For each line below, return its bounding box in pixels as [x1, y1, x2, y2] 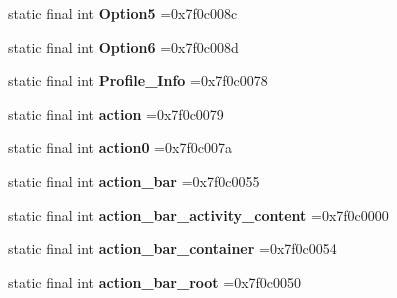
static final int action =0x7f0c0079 [8, 103, 224, 124]
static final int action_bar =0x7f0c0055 [8, 170, 260, 191]
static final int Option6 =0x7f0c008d [8, 36, 239, 57]
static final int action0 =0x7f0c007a [8, 137, 232, 158]
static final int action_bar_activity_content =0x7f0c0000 [8, 204, 389, 225]
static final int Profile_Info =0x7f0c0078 [8, 70, 268, 91]
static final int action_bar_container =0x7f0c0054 [8, 238, 337, 259]
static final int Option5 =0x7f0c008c [8, 3, 238, 23]
